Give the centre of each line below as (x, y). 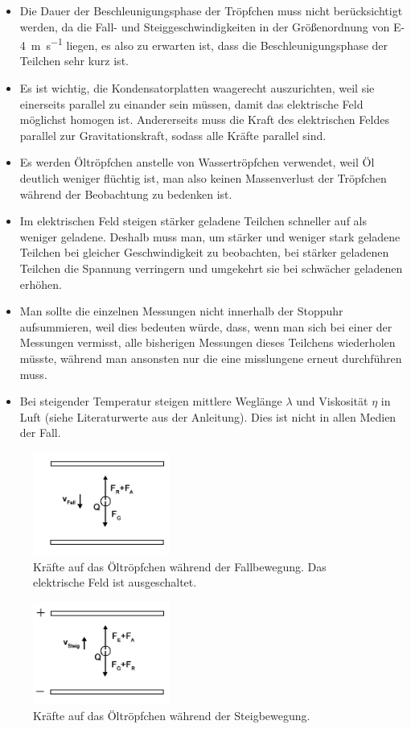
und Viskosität (332, 401)
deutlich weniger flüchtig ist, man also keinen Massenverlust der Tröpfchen (203, 178)
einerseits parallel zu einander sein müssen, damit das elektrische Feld (191, 103)
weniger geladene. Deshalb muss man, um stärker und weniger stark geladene (210, 236)
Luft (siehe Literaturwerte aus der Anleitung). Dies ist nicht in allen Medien (208, 416)
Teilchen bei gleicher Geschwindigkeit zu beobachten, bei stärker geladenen (204, 252)
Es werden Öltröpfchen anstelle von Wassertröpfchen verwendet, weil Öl (197, 162)
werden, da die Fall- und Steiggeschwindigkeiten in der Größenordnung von (205, 26)
